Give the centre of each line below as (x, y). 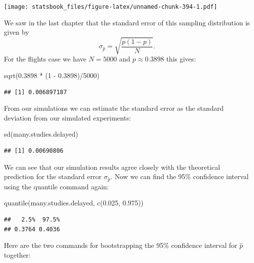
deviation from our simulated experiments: (68, 117)
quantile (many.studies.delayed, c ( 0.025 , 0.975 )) (74, 203)
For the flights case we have (45, 59)
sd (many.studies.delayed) (41, 134)
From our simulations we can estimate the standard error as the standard (114, 108)
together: (17, 254)
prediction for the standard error (53, 176)
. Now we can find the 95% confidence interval (180, 176)
